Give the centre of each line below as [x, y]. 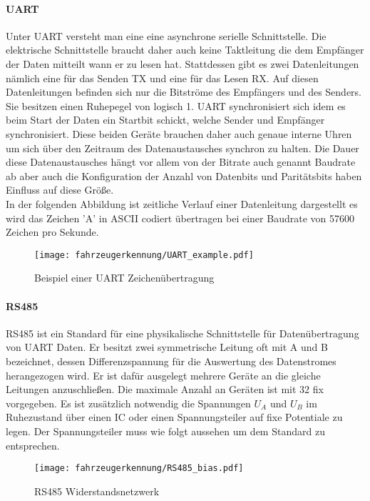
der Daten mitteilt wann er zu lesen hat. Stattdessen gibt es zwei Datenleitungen [183, 63]
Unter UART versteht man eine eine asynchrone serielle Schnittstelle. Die [166, 35]
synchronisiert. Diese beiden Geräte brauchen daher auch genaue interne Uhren [179, 133]
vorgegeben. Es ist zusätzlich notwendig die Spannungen [128, 403]
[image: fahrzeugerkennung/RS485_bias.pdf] [139, 468]
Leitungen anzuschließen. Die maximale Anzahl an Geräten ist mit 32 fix [165, 389]
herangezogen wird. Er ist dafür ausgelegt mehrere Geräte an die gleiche [163, 375]
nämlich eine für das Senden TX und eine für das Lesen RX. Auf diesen [162, 78]
